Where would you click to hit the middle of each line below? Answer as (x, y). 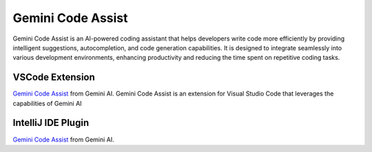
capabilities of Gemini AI (47, 103)
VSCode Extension (54, 77)
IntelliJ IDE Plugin (51, 123)
